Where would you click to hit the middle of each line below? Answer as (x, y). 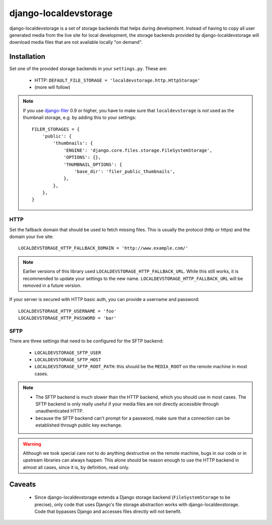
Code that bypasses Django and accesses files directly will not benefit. (108, 511)
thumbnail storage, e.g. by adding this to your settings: (80, 118)
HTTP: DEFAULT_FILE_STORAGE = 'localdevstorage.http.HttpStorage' (117, 80)
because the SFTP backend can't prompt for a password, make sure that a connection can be (133, 418)
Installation (27, 57)
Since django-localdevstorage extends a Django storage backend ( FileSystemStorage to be (132, 497)
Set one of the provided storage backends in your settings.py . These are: (88, 69)
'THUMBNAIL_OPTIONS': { (93, 164)
